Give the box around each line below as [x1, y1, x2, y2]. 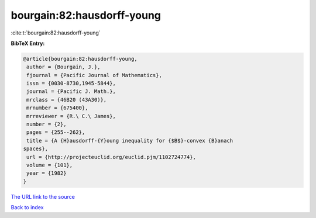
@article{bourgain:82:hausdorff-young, [23, 56, 138, 62]
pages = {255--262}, [26, 129, 85, 136]
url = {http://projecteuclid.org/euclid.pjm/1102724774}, [26, 154, 196, 160]
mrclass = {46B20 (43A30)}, [26, 96, 107, 103]
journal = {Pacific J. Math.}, [26, 88, 116, 95]
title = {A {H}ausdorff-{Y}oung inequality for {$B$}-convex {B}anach [26, 137, 233, 144]
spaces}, [23, 146, 49, 152]
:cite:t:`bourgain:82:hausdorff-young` [11, 29, 101, 36]
